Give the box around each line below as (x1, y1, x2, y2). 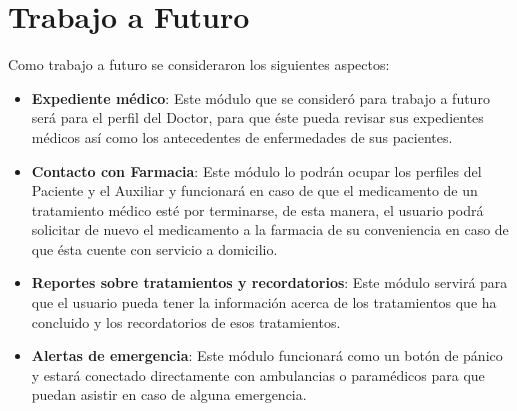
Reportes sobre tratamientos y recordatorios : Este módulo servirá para (31, 272, 508, 293)
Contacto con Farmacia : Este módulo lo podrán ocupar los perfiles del (31, 160, 482, 181)
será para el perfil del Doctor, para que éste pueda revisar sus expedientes (31, 107, 484, 128)
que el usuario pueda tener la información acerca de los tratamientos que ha (31, 292, 497, 313)
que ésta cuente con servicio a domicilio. (31, 238, 278, 259)
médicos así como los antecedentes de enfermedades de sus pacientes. (31, 126, 453, 147)
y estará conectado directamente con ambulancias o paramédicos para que (31, 364, 485, 385)
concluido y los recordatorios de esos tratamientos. (31, 311, 341, 332)
